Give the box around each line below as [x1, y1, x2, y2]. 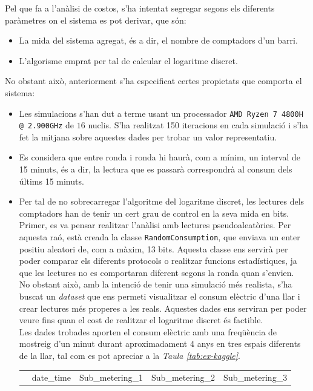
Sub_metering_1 [79, 371, 143, 384]
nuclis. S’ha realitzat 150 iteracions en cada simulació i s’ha [88, 119, 308, 131]
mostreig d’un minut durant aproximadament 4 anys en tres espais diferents [19, 337, 301, 350]
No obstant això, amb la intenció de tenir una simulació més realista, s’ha [19, 278, 292, 291]
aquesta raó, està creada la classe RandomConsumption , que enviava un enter [19, 231, 300, 243]
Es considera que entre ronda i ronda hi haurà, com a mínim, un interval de [19, 151, 300, 163]
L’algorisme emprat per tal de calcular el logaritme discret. [19, 54, 238, 67]
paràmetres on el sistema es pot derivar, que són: [5, 13, 186, 26]
